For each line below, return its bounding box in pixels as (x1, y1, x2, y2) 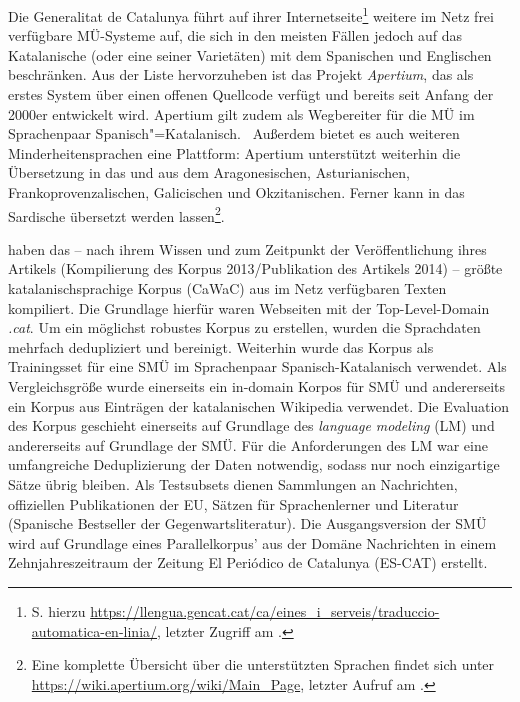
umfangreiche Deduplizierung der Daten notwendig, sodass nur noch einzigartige (8, 454, 500, 475)
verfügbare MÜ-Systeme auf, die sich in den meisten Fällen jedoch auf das (8, 25, 463, 46)
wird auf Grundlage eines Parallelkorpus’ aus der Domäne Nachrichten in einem (8, 532, 497, 553)
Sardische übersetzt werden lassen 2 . (8, 202, 225, 226)
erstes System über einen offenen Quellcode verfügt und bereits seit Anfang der (8, 84, 494, 105)
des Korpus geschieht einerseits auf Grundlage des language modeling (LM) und (8, 415, 495, 436)
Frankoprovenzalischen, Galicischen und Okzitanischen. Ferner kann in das (8, 182, 465, 202)
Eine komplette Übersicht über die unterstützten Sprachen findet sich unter (31, 654, 495, 675)
